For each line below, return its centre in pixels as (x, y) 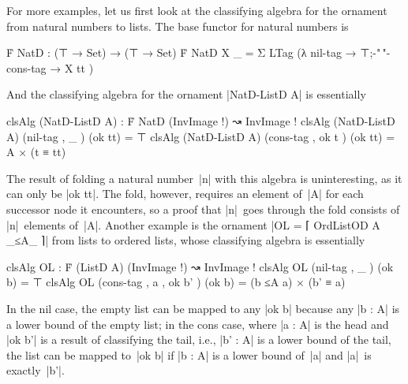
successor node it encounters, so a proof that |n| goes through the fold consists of (203, 209)
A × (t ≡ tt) (36, 152)
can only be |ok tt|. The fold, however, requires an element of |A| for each (185, 194)
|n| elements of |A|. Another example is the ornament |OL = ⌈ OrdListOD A (193, 224)
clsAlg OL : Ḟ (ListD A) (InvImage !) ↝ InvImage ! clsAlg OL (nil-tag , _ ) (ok (200, 266)
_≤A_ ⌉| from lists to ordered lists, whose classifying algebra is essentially (186, 240)
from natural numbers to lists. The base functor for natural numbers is (178, 26)
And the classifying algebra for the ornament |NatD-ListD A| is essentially (186, 94)
